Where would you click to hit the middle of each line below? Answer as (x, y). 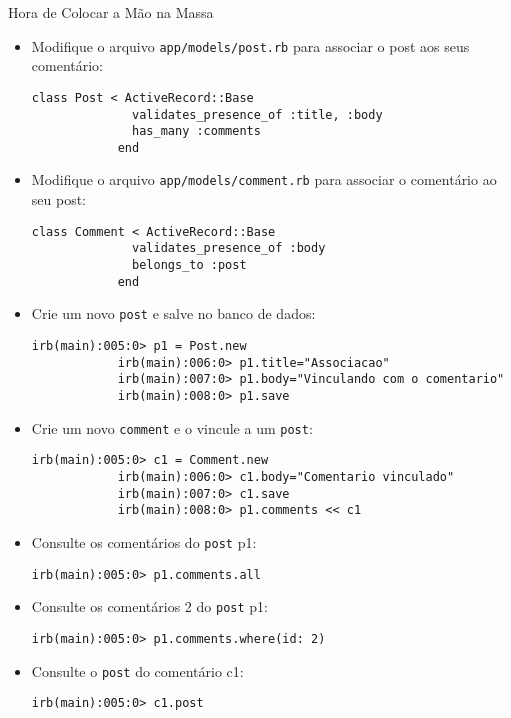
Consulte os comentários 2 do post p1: (149, 606)
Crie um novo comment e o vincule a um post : (172, 427)
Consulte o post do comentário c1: (137, 670)
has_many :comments (196, 131)
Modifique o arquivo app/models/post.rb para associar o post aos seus (250, 45)
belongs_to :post (189, 265)
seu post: (59, 199)
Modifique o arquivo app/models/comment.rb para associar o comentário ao (264, 179)
